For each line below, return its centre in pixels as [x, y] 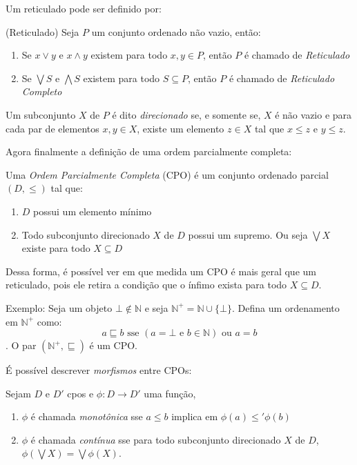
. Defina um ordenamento [286, 307]
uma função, [170, 393]
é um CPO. [113, 345]
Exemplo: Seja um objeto [59, 307]
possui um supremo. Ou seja [248, 234]
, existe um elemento [181, 128]
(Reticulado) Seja [42, 31]
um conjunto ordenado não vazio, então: [176, 31]
